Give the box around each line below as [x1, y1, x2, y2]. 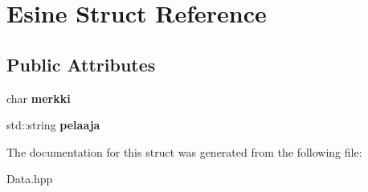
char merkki [6, 89, 71, 106]
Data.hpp [6, 170, 53, 187]
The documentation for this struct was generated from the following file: [6, 143, 362, 160]
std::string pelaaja [6, 116, 100, 133]
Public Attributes [6, 51, 156, 76]
